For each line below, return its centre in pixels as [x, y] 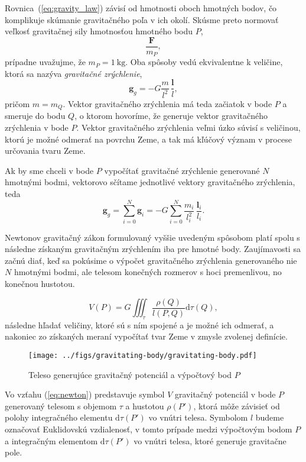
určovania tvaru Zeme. [45, 151]
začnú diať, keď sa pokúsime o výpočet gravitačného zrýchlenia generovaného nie [151, 260]
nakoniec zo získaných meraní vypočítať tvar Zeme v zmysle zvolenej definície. [146, 336]
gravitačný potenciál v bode [225, 394]
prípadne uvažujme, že [45, 62]
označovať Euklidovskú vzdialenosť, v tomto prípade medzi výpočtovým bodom [149, 429]
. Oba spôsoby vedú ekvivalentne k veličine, [204, 62]
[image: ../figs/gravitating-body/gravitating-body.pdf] [143, 356]
